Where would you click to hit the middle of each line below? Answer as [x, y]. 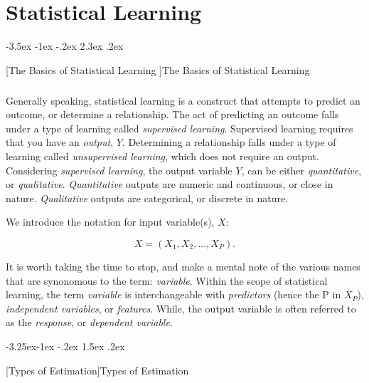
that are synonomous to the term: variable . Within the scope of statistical [167, 280]
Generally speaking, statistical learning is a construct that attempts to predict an [183, 100]
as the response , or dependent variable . [89, 322]
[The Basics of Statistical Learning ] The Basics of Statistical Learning [158, 69]
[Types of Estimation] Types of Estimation [97, 370]
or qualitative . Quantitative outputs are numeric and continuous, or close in [170, 184]
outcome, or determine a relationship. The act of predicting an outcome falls [172, 114]
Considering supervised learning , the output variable [119, 170]
